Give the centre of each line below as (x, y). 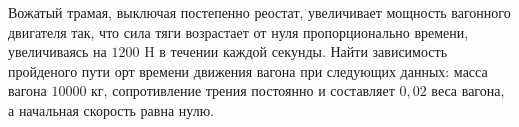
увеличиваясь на (57, 51)
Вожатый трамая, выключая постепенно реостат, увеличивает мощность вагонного (259, 12)
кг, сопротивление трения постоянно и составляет (243, 90)
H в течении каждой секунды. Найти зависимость (296, 51)
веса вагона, (468, 90)
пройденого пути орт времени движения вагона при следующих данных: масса (248, 70)
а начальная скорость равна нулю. (111, 109)
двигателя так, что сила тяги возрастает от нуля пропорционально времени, (238, 31)
